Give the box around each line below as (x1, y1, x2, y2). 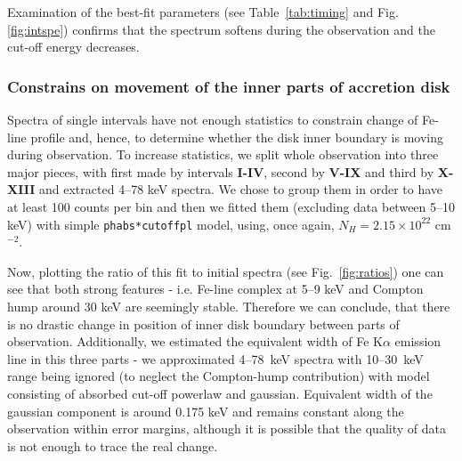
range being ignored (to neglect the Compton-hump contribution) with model (7, 367, 430, 385)
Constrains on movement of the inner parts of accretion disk (7, 75, 450, 97)
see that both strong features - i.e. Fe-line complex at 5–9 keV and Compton (7, 279, 424, 298)
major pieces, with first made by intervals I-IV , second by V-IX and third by (7, 162, 434, 181)
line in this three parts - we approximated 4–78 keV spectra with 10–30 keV (7, 349, 424, 368)
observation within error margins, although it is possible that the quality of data (7, 419, 446, 438)
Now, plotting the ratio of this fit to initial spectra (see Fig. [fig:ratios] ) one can (7, 262, 444, 280)
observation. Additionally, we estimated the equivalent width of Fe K (7, 332, 383, 351)
